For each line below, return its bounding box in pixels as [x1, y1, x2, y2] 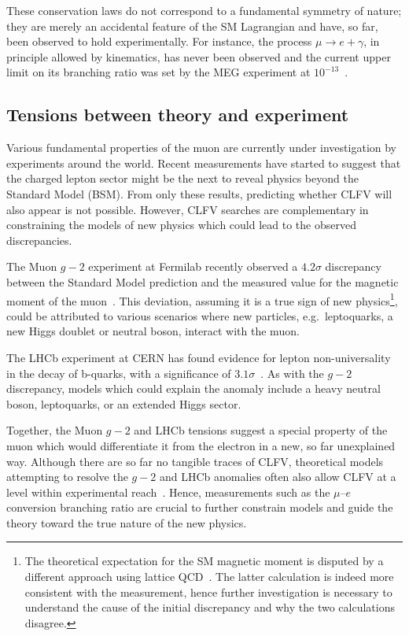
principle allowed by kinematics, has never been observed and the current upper [6, 48, 391, 65]
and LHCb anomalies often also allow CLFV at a [160, 468, 396, 485]
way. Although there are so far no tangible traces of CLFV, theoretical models [6, 453, 384, 469]
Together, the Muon [6, 422, 103, 438]
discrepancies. [6, 231, 72, 248]
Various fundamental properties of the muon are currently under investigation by [6, 139, 397, 156]
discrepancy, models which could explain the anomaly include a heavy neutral [6, 380, 381, 397]
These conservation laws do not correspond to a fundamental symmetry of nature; [6, 2, 402, 18]
